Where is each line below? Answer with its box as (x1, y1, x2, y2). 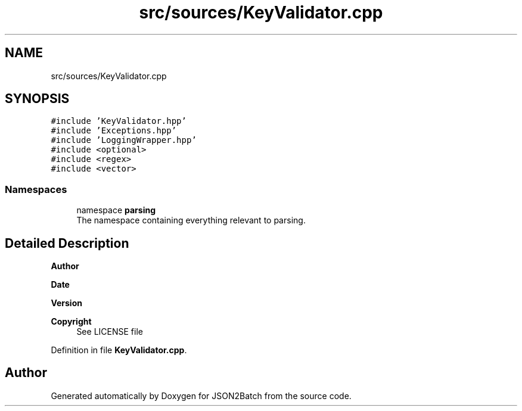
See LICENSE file (76, 326, 143, 337)
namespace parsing (76, 205, 156, 216)
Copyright (51, 316, 92, 327)
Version (51, 298, 82, 309)
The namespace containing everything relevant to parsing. (76, 215, 306, 226)
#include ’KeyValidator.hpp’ (51, 116, 187, 126)
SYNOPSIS (5, 91, 70, 107)
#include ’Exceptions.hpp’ (51, 126, 177, 136)
